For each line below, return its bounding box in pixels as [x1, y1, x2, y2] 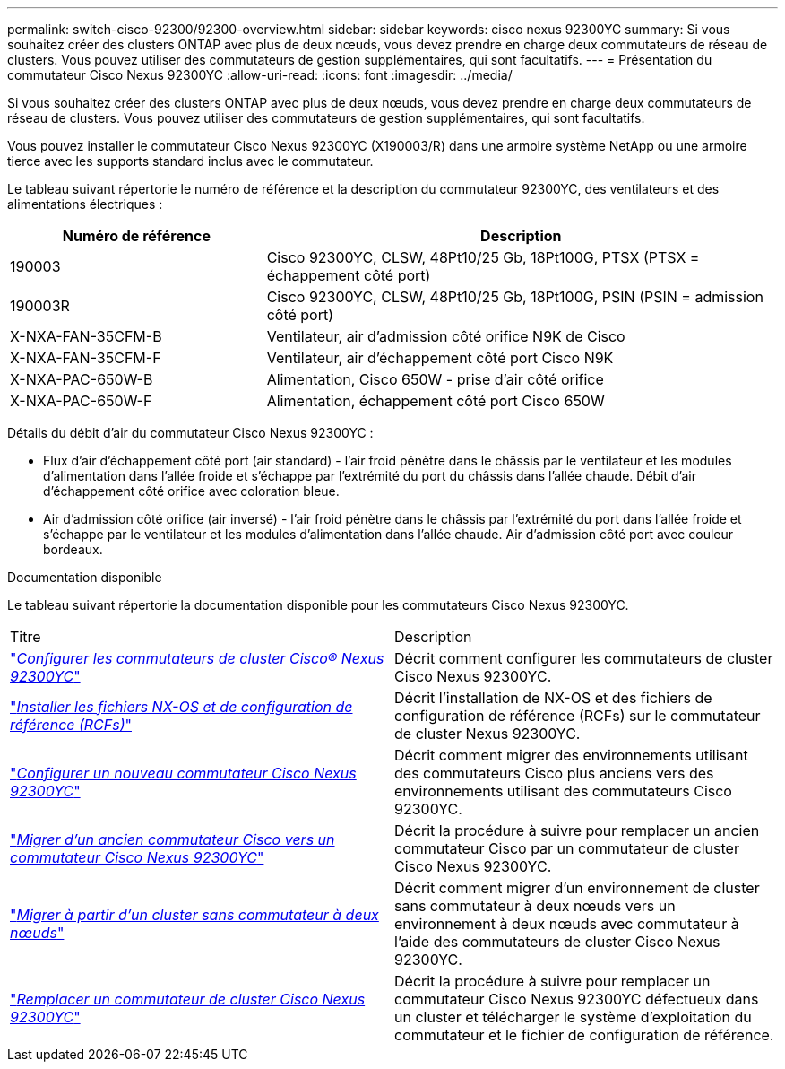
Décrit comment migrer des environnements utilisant [394, 746, 748, 764]
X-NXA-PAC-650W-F [10, 392, 152, 410]
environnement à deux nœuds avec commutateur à [394, 915, 739, 933]
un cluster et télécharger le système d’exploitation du [394, 1008, 752, 1026]
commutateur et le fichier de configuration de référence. [394, 1026, 774, 1044]
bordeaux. [43, 542, 103, 557]
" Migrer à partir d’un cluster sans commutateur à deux [10, 906, 379, 924]
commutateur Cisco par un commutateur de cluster [394, 839, 739, 857]
